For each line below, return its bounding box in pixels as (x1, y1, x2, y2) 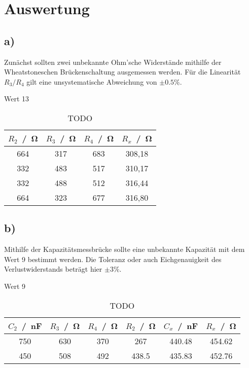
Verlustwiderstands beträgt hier (4, 264, 102, 274)
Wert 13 (4, 93, 29, 104)
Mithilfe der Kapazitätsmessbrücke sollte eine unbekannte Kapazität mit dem (4, 244, 245, 254)
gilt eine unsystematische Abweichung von (26, 76, 157, 87)
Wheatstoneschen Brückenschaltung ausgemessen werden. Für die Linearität (4, 66, 241, 77)
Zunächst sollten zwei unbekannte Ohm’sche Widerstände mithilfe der (4, 56, 222, 67)
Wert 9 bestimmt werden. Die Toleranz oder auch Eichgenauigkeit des (4, 253, 222, 264)
